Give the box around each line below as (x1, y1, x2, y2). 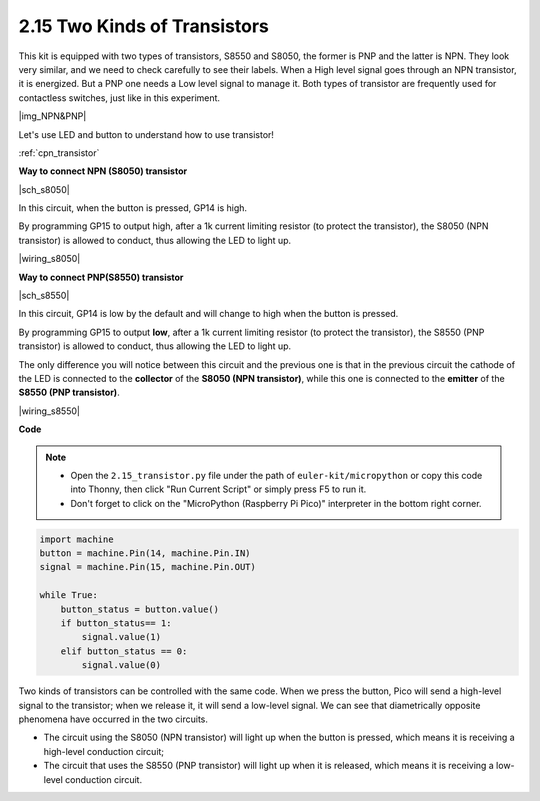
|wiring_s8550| (18, 405, 80, 417)
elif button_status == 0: (60, 645, 188, 657)
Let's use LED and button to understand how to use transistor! (18, 128, 275, 140)
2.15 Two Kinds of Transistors (18, 15, 270, 37)
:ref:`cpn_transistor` (18, 146, 100, 159)
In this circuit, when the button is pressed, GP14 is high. (18, 202, 248, 214)
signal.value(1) (81, 631, 162, 643)
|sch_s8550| (18, 290, 70, 302)
